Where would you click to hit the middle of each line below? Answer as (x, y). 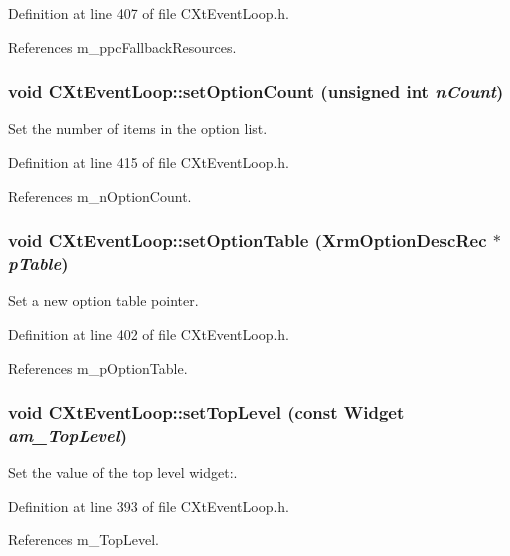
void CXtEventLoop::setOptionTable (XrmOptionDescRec (247, 240)
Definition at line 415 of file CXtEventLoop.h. (149, 162)
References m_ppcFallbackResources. (122, 46)
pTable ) (38, 263)
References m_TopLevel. (83, 539)
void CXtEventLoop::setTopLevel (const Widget (206, 412)
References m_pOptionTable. (98, 367)
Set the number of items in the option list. (138, 128)
